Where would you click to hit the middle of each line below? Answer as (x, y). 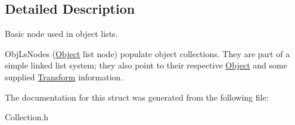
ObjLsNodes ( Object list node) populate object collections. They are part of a (147, 53)
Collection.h (27, 117)
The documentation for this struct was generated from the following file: (137, 97)
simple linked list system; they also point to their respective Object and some (146, 65)
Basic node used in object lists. (61, 34)
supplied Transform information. (64, 76)
